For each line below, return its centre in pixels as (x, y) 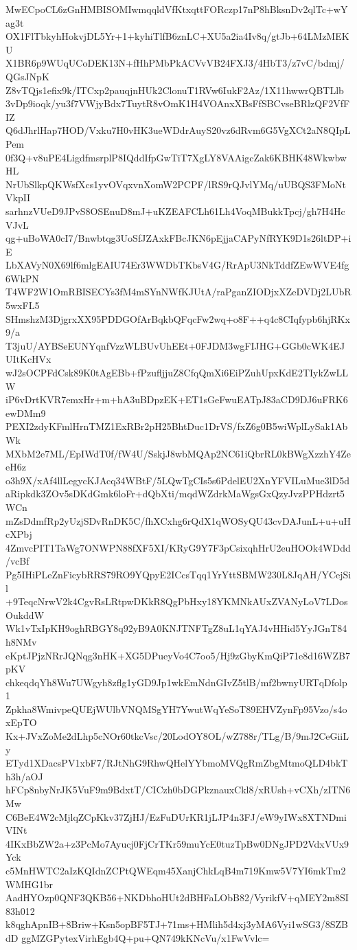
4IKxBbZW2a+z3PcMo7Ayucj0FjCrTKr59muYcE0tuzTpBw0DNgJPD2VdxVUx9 (177, 843)
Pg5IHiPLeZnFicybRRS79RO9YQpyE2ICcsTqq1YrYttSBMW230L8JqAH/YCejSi (178, 574)
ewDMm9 (26, 412)
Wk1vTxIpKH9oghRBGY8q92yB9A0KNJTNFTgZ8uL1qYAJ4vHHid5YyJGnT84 (176, 628)
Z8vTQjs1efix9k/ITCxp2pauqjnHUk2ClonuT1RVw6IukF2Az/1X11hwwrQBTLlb (175, 90)
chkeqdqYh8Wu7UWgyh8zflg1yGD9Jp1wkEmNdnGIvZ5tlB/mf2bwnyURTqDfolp (176, 682)
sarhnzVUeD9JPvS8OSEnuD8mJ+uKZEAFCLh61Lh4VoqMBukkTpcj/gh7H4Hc (175, 211)
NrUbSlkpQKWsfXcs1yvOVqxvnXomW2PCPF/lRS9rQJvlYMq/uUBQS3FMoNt (176, 184)
